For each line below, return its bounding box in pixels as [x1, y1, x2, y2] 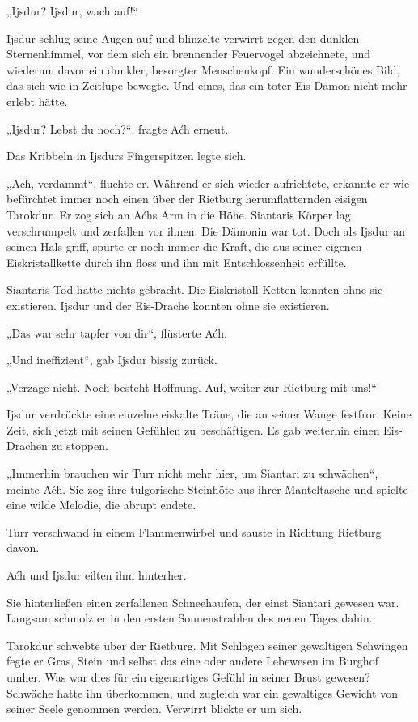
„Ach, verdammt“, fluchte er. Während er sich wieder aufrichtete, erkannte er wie [6, 174, 410, 191]
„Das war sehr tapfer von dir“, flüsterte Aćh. [6, 324, 227, 341]
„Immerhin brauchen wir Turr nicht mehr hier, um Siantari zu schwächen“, [6, 465, 378, 482]
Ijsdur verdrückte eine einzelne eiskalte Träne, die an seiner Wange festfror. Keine [6, 406, 412, 423]
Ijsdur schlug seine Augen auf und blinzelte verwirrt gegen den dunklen [6, 29, 360, 46]
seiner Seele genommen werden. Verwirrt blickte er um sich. [6, 700, 302, 717]
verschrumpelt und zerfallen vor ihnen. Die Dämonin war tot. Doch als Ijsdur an [6, 222, 406, 239]
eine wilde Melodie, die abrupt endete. [6, 496, 196, 513]
